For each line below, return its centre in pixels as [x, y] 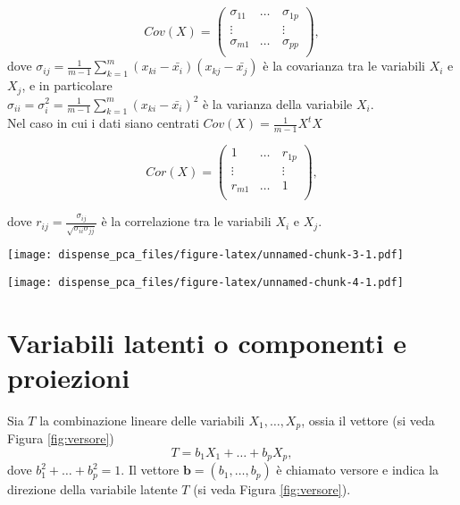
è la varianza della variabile [277, 103]
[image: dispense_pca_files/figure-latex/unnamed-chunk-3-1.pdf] [205, 255]
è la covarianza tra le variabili [344, 66]
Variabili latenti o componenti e [207, 342]
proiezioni [69, 377]
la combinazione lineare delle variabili [142, 420]
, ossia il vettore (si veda [368, 420]
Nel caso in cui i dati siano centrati [103, 123]
